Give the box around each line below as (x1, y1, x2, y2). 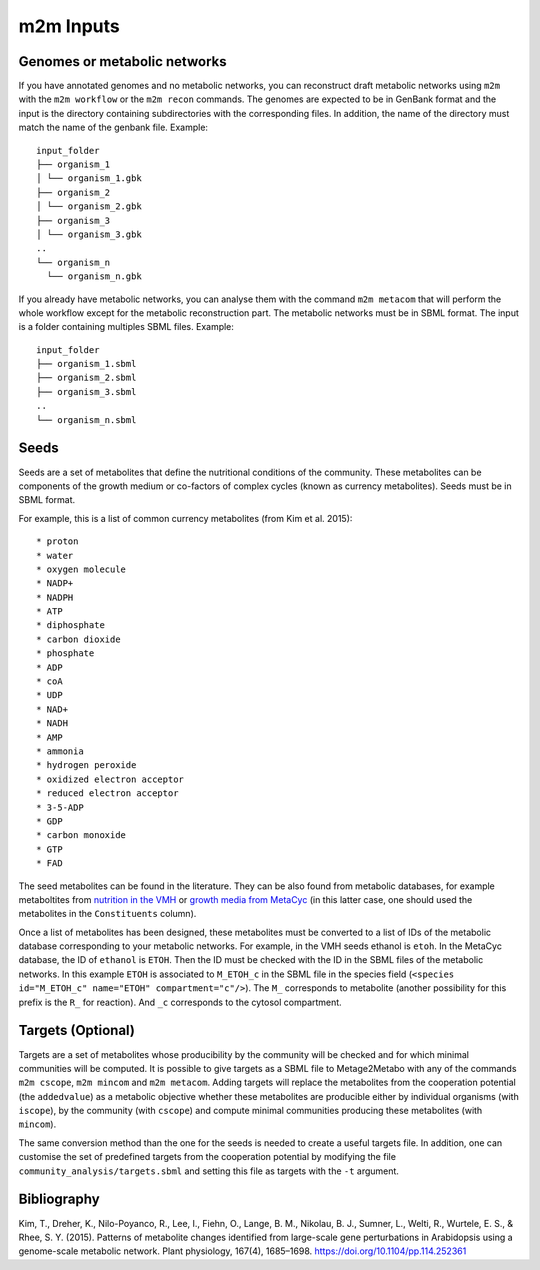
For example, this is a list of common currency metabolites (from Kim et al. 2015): (18, 512, 353, 524)
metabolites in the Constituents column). (18, 908, 197, 920)
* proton (36, 536, 79, 547)
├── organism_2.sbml (36, 372, 137, 384)
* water (36, 550, 74, 561)
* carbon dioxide (36, 633, 121, 645)
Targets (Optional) (18, 1022, 135, 1039)
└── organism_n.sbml (36, 414, 137, 425)
